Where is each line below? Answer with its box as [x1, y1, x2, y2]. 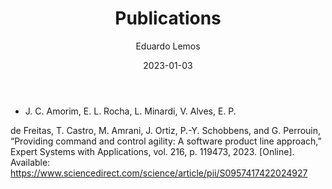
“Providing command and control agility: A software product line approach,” [10, 135, 322, 147]
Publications [114, 7, 222, 30]
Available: [10, 156, 51, 168]
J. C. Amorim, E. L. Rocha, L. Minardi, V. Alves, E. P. [24, 105, 237, 117]
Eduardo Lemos [135, 40, 201, 52]
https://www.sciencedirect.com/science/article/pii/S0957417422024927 [10, 167, 308, 179]
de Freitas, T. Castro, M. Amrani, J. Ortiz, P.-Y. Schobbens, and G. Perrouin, [10, 124, 322, 136]
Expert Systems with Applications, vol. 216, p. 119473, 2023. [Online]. [10, 145, 295, 157]
